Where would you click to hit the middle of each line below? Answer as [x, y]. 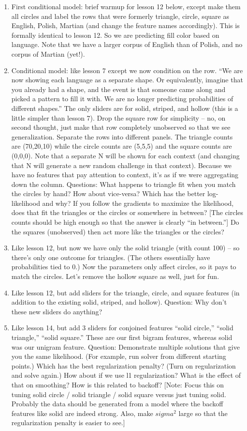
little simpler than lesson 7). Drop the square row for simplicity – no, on [118, 117]
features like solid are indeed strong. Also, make [82, 413]
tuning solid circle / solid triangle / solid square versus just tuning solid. [119, 394]
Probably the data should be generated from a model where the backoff [117, 404]
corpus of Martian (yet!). [48, 54]
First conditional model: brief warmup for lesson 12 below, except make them [126, 6]
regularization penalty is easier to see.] [68, 423]
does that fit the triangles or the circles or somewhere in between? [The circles [127, 212]
